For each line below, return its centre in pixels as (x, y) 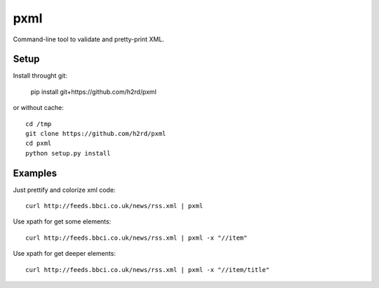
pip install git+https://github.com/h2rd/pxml (94, 92)
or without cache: (38, 108)
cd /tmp (39, 124)
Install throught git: (40, 76)
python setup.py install (68, 153)
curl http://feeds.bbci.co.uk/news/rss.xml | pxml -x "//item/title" (148, 269)
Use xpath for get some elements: (62, 221)
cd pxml (39, 143)
